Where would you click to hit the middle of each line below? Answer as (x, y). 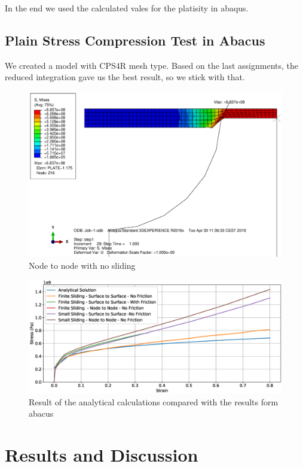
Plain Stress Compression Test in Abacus (135, 40)
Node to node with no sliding (82, 265)
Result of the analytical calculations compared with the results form (154, 401)
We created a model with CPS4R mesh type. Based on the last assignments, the (152, 65)
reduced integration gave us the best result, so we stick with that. (125, 77)
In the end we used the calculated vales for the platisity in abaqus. (127, 8)
